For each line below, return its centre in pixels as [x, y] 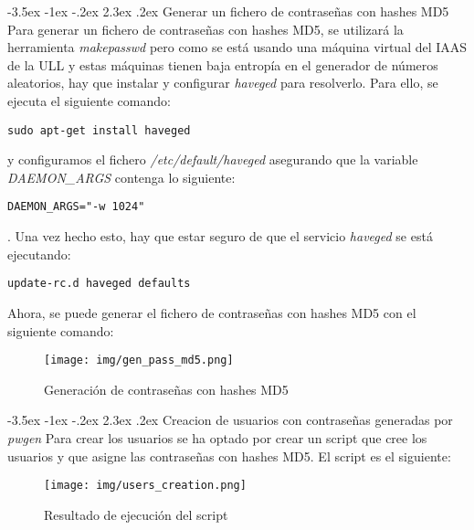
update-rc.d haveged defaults [99, 284]
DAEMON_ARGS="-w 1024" [76, 207]
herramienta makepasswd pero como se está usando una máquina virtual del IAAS [237, 47]
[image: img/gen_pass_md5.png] [139, 360]
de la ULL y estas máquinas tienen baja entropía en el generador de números [223, 64]
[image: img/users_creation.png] [145, 486]
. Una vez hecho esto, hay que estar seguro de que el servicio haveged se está [220, 236]
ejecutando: [39, 254]
